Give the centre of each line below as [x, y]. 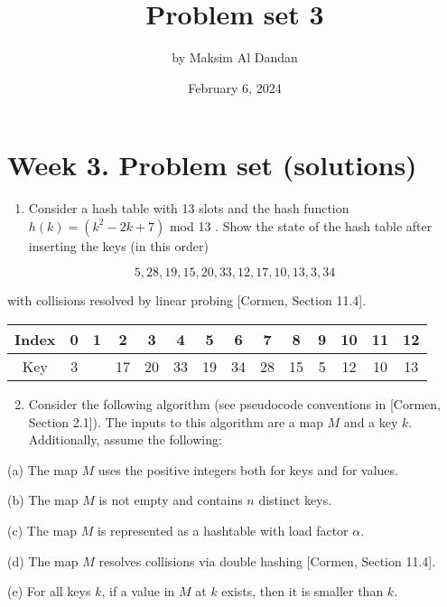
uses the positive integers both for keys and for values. [248, 469]
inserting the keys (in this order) [118, 245]
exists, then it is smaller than [303, 591]
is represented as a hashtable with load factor [223, 530]
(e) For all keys [49, 591]
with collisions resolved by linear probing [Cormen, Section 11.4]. [187, 300]
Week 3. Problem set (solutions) [212, 165]
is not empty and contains [171, 500]
